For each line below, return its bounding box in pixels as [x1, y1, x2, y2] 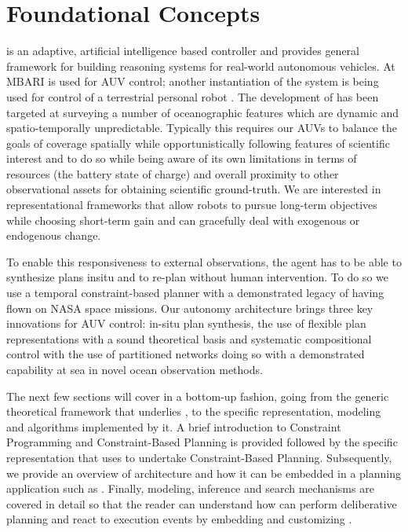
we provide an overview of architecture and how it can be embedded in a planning [6, 464, 401, 481]
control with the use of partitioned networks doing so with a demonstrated [6, 346, 365, 362]
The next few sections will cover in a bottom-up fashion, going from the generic [6, 387, 389, 404]
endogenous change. [6, 227, 101, 244]
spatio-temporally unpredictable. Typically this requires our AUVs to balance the [6, 119, 397, 136]
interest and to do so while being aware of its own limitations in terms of [6, 150, 357, 167]
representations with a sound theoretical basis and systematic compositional [6, 330, 372, 347]
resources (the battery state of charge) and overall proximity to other [6, 165, 339, 182]
